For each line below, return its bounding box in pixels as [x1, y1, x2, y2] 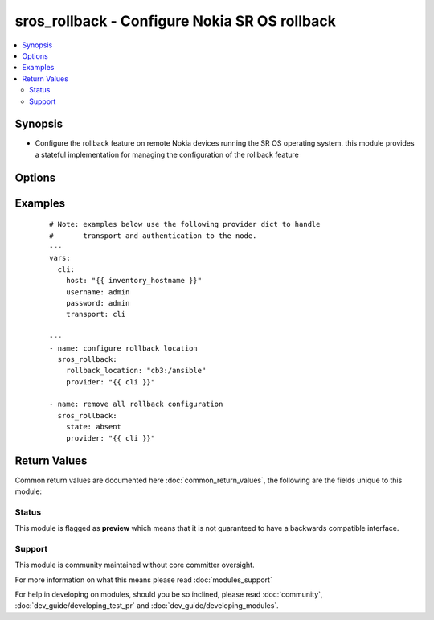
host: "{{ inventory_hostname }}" [65, 276, 203, 285]
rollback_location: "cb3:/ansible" [65, 366, 207, 376]
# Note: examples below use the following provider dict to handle [49, 220, 321, 229]
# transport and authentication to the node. [49, 231, 257, 240]
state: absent [65, 422, 122, 432]
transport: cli [65, 310, 126, 319]
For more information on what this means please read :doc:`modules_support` [14, 575, 272, 585]
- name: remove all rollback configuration [49, 400, 223, 409]
